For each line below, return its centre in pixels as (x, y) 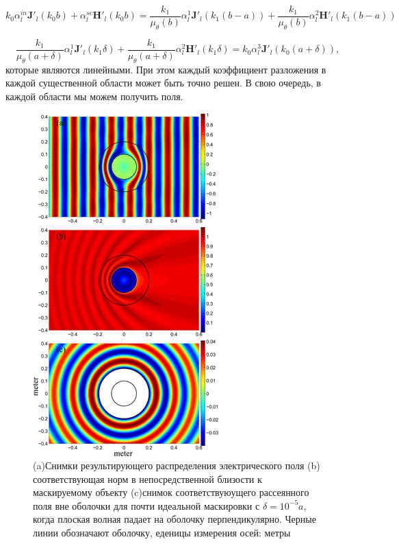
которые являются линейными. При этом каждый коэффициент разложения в (166, 69)
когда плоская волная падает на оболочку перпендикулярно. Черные (175, 519)
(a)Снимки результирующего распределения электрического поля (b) (177, 465)
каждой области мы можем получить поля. (94, 96)
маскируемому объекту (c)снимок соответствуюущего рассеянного (171, 492)
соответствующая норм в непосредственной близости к (147, 478)
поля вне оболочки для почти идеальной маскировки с (146, 505)
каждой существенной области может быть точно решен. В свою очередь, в (163, 83)
